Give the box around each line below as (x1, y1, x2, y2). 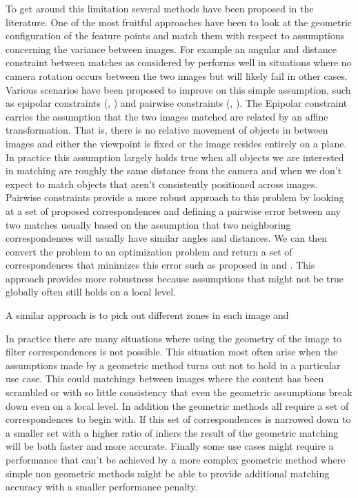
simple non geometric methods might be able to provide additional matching (6, 466, 330, 480)
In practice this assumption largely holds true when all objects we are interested (6, 149, 344, 164)
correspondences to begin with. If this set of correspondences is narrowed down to (6, 412, 351, 426)
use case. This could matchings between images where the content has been (6, 371, 324, 386)
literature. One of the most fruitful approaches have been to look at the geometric (6, 14, 352, 29)
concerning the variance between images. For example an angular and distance (6, 41, 337, 56)
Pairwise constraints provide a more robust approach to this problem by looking (6, 190, 344, 205)
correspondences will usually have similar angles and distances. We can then (6, 231, 328, 245)
